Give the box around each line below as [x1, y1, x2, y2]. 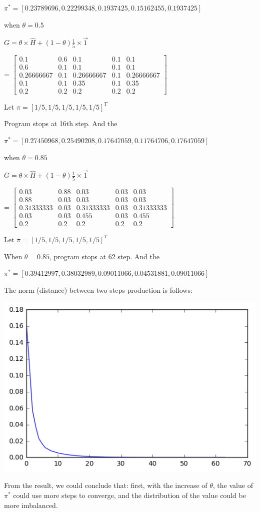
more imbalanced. [4, 499, 58, 510]
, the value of [212, 480, 253, 490]
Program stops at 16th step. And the [4, 118, 117, 129]
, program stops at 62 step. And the [49, 251, 160, 261]
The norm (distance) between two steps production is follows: [4, 284, 192, 295]
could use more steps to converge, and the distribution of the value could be [13, 490, 246, 500]
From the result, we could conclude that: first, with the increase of [4, 480, 207, 490]
